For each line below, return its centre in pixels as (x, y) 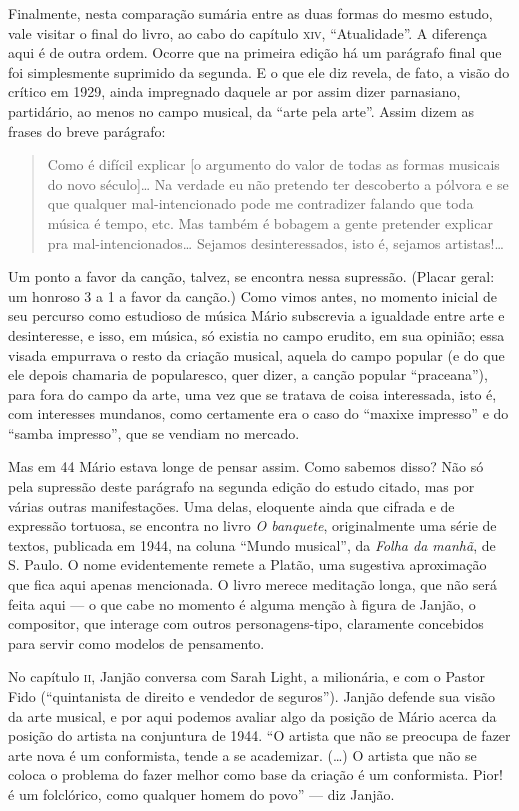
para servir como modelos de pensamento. (136, 642)
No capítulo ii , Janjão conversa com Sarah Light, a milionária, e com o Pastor (246, 676)
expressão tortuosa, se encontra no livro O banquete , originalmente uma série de (252, 525)
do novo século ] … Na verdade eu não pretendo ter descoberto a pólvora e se (278, 183)
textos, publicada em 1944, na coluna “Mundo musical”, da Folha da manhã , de (252, 544)
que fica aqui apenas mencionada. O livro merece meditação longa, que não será (253, 584)
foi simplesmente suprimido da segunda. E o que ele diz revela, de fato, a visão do (259, 71)
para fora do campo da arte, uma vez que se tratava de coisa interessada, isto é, (252, 393)
